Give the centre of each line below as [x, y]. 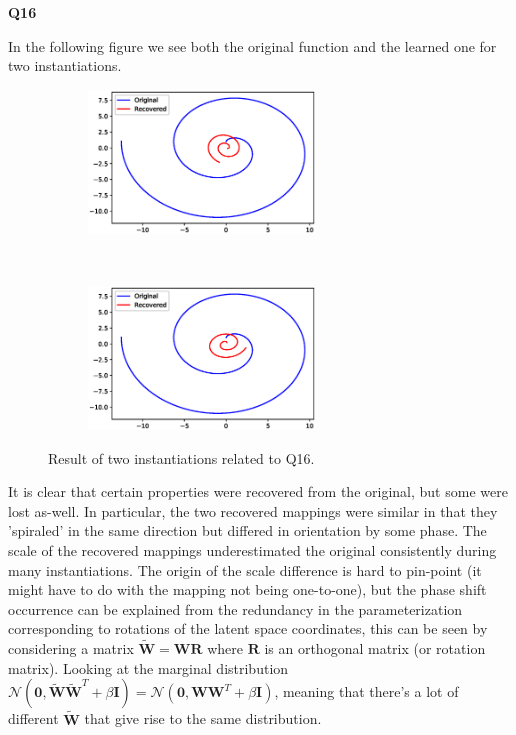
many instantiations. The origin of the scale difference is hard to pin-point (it [245, 569]
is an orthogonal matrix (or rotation [375, 648]
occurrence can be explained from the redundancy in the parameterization [235, 608]
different [33, 718]
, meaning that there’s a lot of [366, 691]
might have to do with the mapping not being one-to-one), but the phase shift [247, 589]
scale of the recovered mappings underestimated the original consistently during [252, 549]
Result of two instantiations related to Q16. [181, 457]
